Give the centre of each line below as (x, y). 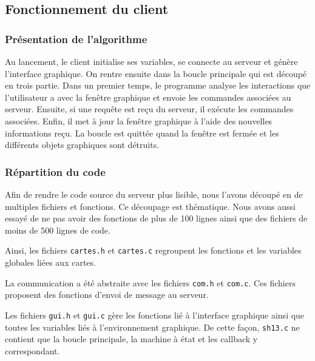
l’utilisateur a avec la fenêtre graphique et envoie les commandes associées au (148, 97)
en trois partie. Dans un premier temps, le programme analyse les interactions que (158, 85)
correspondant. (32, 350)
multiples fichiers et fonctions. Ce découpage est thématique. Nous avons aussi (150, 206)
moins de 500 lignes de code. (58, 230)
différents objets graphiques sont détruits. (82, 145)
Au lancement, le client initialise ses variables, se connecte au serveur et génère (151, 61)
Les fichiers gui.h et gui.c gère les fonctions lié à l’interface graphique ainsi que (155, 315)
